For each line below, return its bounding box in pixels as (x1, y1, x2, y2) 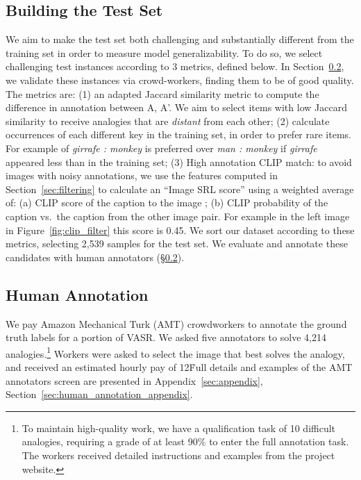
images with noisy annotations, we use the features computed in (6, 168, 278, 183)
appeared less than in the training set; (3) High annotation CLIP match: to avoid (6, 154, 352, 169)
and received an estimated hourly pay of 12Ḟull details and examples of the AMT (6, 359, 353, 374)
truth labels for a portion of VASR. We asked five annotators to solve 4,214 (6, 330, 326, 345)
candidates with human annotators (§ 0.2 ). (6, 249, 185, 264)
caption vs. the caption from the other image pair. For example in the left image (6, 208, 350, 223)
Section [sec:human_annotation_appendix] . (6, 387, 193, 402)
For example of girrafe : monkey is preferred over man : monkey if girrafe (6, 140, 317, 155)
